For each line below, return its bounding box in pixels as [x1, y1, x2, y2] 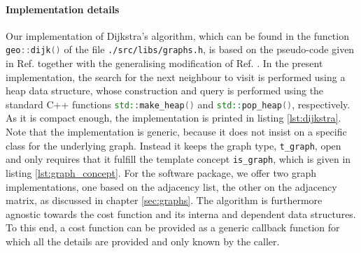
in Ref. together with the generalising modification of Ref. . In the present [6, 56, 323, 71]
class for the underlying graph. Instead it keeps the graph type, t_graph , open [6, 138, 341, 152]
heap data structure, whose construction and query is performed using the [6, 83, 324, 98]
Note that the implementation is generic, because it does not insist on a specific [6, 124, 347, 139]
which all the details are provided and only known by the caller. [6, 233, 280, 248]
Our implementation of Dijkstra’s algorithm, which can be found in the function [6, 28, 349, 43]
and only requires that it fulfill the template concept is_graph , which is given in [6, 152, 351, 166]
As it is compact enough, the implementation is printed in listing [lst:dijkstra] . [6, 110, 341, 125]
